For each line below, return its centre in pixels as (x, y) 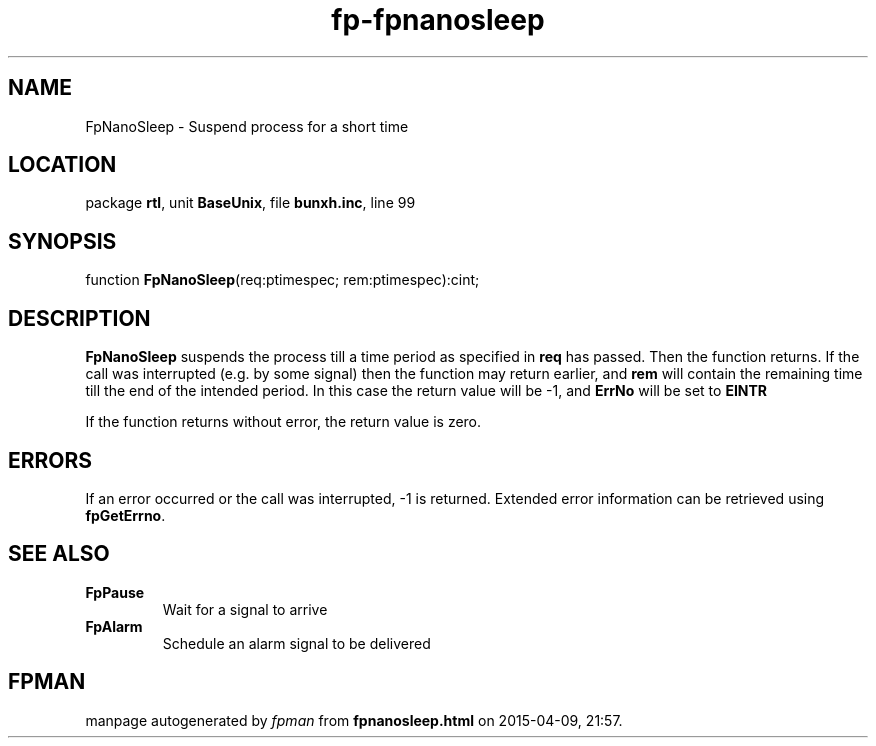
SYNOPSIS (62, 241)
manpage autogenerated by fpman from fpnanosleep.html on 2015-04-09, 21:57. (354, 720)
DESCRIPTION (79, 318)
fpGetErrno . (125, 515)
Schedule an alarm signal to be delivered (296, 643)
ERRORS (50, 460)
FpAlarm (114, 626)
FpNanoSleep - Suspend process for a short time (247, 126)
